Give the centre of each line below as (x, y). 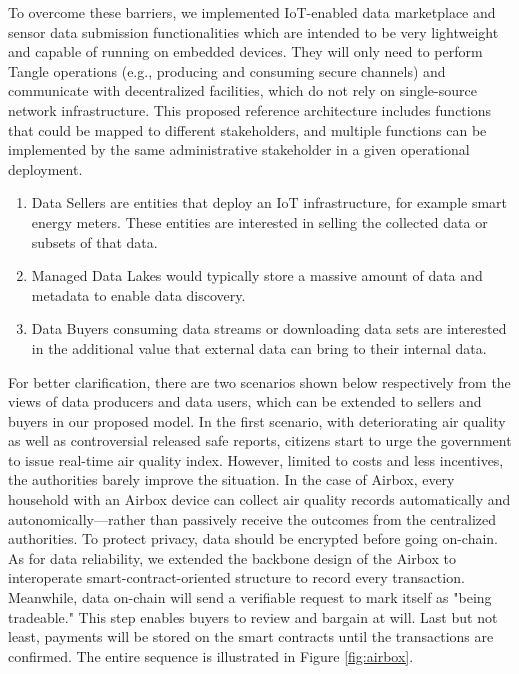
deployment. (45, 168)
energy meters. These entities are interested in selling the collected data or (259, 221)
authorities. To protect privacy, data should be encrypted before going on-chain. (253, 538)
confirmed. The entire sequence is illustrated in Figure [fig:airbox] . (211, 655)
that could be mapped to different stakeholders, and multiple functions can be (247, 129)
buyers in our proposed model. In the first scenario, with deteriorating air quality (257, 420)
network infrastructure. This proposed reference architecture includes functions (249, 109)
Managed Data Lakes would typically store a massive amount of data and (257, 275)
